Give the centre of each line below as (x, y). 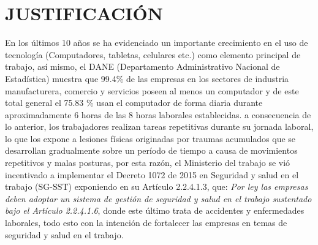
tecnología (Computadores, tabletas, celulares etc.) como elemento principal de (153, 54)
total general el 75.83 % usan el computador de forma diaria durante (134, 103)
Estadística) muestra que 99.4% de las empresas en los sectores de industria (147, 78)
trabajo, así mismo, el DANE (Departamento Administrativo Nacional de (142, 66)
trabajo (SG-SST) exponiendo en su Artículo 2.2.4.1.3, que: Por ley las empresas (157, 187)
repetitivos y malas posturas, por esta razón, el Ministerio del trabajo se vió (148, 163)
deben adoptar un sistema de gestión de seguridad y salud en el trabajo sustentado (158, 198)
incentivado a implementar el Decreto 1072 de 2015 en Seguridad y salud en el (152, 174)
